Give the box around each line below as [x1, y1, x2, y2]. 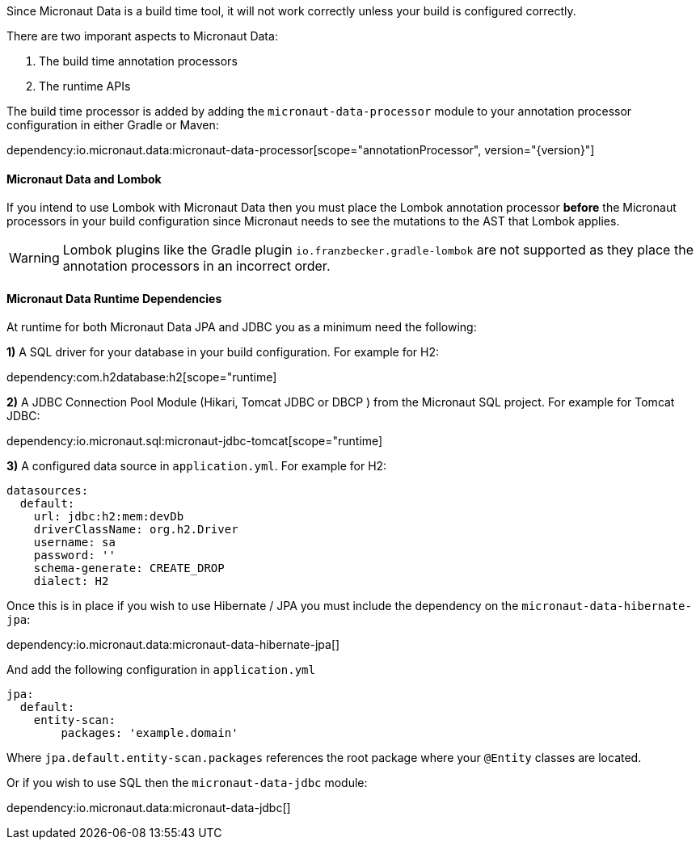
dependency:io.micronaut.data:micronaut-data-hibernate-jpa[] [6, 638, 340, 652]
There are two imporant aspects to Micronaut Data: [6, 29, 278, 43]
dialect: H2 [33, 575, 109, 588]
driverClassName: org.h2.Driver [33, 523, 238, 537]
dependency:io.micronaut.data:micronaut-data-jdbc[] [6, 801, 291, 815]
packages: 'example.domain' [61, 726, 238, 740]
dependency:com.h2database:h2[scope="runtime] [6, 370, 277, 385]
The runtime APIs [39, 79, 131, 93]
